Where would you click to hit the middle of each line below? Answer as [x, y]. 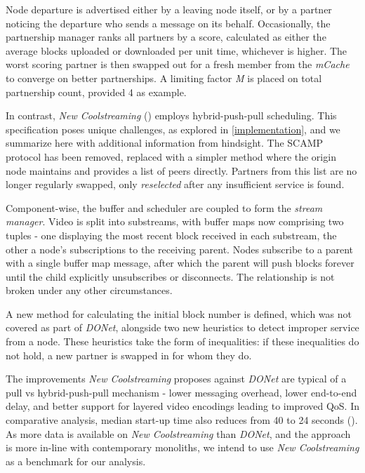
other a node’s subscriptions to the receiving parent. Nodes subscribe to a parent [180, 249]
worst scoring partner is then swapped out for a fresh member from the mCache [178, 64]
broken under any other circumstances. [89, 290]
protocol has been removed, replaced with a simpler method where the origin [171, 156]
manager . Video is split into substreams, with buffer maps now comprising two [175, 221]
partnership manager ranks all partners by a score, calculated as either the [166, 37]
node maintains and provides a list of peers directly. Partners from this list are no [181, 170]
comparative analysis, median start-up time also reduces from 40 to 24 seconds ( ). [182, 420]
